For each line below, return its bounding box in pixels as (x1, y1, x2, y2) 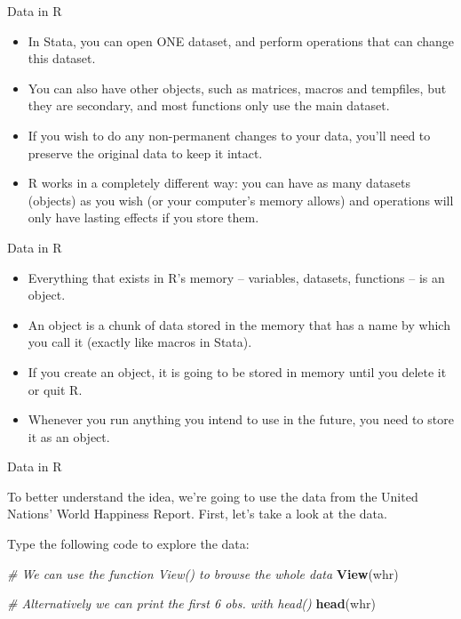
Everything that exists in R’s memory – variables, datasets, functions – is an (28, 268, 445, 286)
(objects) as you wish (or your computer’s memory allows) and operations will (28, 190, 454, 209)
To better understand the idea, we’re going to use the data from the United (7, 486, 418, 505)
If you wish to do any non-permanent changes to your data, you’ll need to (28, 125, 431, 144)
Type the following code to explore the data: (7, 535, 250, 553)
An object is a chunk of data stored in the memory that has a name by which (28, 315, 450, 334)
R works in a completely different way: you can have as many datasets (28, 173, 411, 192)
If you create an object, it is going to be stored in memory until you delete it (28, 362, 447, 381)
